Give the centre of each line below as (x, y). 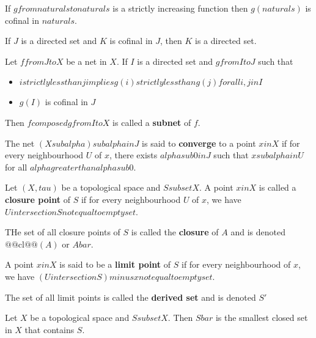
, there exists (133, 155)
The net (20, 143)
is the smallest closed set (262, 318)
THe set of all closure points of (63, 232)
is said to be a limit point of (115, 264)
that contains (50, 329)
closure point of (38, 199)
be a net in (86, 61)
